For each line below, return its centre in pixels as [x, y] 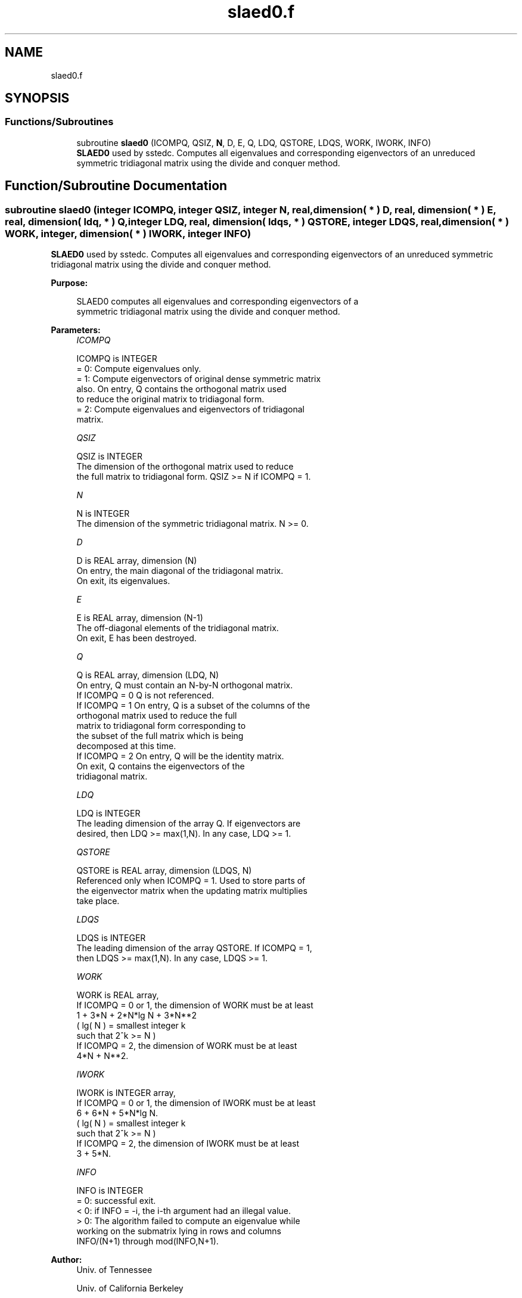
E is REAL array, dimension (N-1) [140, 618]
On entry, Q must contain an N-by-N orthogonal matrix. [185, 685]
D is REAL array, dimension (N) [137, 561]
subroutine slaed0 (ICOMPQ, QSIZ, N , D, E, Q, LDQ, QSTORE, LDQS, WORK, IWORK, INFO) [254, 142]
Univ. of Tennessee [114, 1270]
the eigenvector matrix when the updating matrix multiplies [192, 891]
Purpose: [69, 283]
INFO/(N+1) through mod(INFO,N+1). [147, 1241]
